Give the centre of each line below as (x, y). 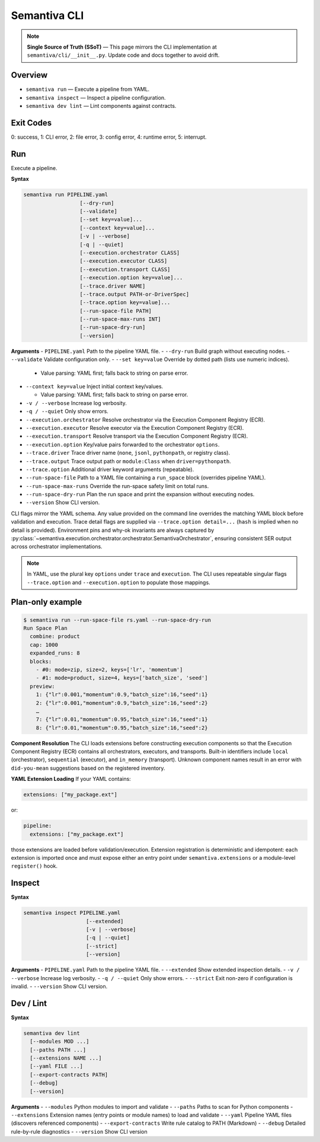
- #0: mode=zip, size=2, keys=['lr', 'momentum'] (109, 669)
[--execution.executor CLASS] (124, 261)
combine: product (55, 637)
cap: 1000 (44, 645)
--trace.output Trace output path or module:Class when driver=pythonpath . (128, 461)
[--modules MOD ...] (60, 1041)
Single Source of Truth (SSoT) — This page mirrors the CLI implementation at (122, 47)
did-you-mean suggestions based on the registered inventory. (88, 768)
